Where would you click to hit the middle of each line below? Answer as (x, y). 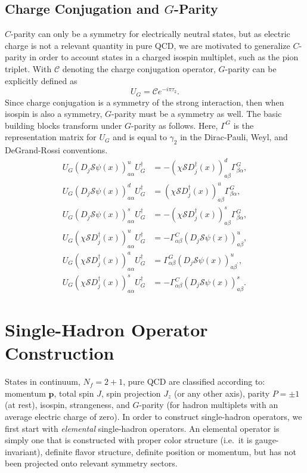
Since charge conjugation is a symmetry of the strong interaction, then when (145, 102)
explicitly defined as (41, 80)
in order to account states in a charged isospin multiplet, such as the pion (164, 57)
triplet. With (28, 68)
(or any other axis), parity (222, 393)
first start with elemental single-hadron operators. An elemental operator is (142, 428)
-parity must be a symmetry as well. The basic (197, 114)
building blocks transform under (63, 125)
